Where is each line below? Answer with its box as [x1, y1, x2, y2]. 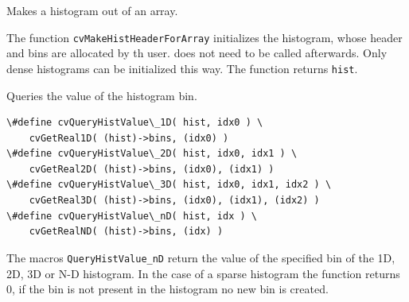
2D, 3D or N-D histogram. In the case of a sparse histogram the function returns [6, 265, 400, 281]
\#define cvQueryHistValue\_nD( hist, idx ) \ [6, 210, 257, 222]
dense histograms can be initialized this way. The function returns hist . [6, 60, 358, 76]
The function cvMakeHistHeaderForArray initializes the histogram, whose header [6, 29, 403, 45]
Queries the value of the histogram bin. [6, 87, 197, 103]
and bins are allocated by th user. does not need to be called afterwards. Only [6, 45, 388, 61]
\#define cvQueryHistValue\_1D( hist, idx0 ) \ [6, 117, 263, 129]
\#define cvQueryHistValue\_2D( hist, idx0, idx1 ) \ [6, 148, 298, 160]
